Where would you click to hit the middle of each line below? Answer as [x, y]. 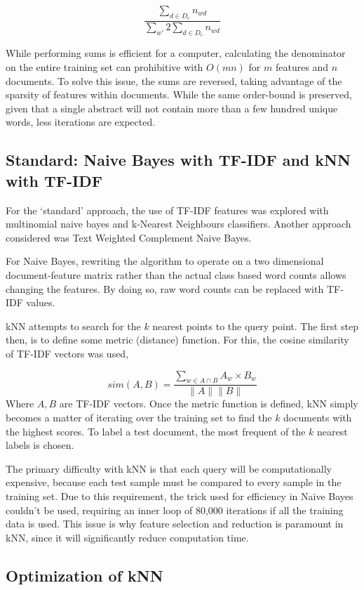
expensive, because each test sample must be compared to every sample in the [174, 482]
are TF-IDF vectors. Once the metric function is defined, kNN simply [209, 404]
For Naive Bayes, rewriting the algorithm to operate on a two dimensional [165, 261]
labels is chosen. [40, 445]
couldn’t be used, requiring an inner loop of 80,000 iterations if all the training [175, 510]
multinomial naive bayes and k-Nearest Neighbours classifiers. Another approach [178, 224]
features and [302, 67]
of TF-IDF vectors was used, [67, 353]
